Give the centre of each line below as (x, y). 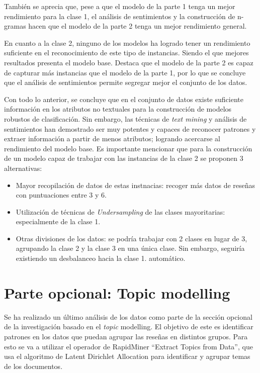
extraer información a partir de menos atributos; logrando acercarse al (112, 138)
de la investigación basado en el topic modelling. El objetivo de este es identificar (129, 327)
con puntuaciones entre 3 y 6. (61, 195)
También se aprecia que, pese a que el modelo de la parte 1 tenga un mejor (120, 6)
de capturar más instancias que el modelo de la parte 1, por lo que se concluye (125, 72)
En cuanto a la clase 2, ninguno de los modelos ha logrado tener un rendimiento (127, 42)
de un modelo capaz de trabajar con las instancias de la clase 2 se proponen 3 (124, 158)
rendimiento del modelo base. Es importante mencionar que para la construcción (128, 148)
